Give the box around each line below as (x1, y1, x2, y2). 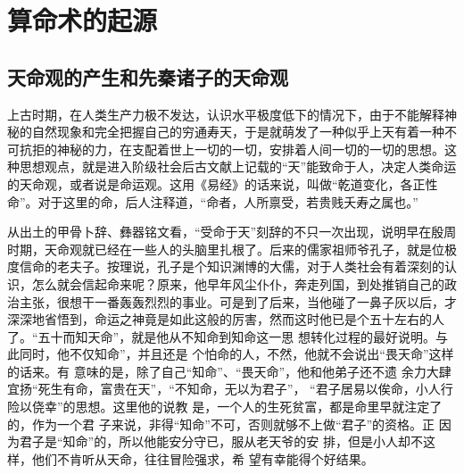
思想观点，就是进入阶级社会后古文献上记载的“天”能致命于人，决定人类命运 (19, 157, 457, 176)
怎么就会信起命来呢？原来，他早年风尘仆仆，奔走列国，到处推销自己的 (31, 274, 444, 293)
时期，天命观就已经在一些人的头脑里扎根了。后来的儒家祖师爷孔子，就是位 (7, 239, 444, 258)
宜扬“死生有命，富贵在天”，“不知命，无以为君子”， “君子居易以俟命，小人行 (7, 379, 453, 398)
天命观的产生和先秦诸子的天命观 (7, 62, 288, 90)
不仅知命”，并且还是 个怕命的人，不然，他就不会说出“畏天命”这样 (69, 345, 454, 363)
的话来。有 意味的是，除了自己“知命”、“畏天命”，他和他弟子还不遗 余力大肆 (7, 362, 452, 380)
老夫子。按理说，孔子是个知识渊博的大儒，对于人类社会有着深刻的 (56, 257, 444, 276)
